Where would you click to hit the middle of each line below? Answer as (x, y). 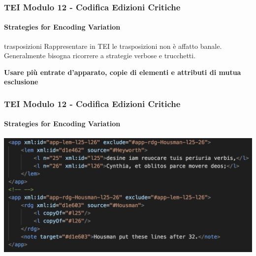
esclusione (21, 82)
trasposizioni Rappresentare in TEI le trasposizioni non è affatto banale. (113, 46)
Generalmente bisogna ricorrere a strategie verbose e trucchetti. (100, 55)
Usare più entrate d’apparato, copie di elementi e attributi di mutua (123, 72)
